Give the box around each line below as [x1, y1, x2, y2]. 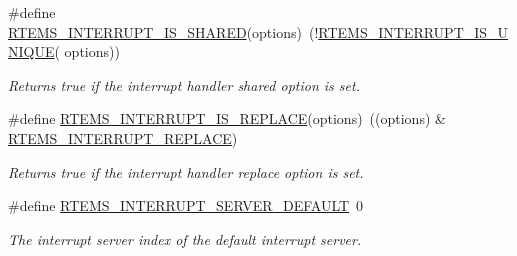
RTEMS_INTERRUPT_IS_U [318, 21, 509, 42]
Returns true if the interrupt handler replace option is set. [8, 161, 364, 182]
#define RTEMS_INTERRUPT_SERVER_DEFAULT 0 [8, 195, 364, 216]
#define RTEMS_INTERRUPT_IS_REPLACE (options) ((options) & [8, 108, 446, 129]
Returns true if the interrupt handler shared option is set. [8, 74, 360, 95]
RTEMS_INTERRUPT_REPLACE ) [8, 127, 238, 148]
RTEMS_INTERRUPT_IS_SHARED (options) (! [8, 21, 319, 42]
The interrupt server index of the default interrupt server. [8, 228, 362, 249]
